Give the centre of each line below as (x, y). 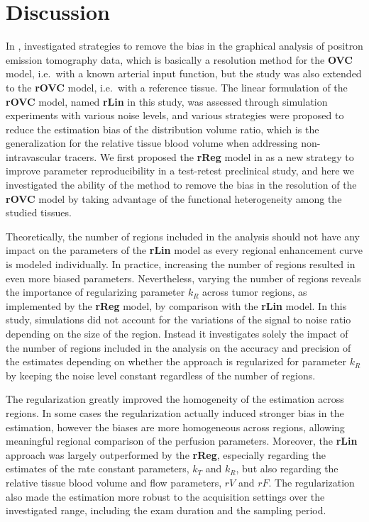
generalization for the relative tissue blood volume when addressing (152, 143)
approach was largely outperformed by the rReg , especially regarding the (166, 454)
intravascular (34, 156)
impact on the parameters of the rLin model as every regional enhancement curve (184, 250)
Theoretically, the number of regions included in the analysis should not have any (183, 236)
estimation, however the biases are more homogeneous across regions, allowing (175, 427)
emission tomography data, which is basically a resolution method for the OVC (179, 59)
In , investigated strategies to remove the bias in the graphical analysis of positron (184, 46)
